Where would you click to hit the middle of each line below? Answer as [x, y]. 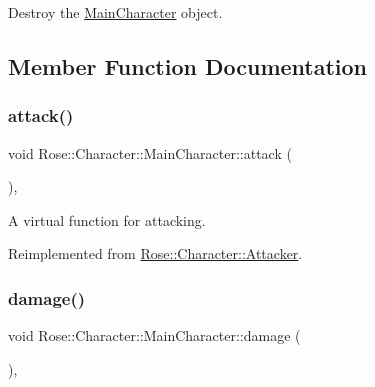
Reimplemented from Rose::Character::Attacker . [155, 253]
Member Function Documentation [188, 65]
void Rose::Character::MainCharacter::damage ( [154, 335]
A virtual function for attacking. [107, 219]
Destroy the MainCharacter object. [115, 12]
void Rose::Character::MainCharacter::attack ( [150, 152]
